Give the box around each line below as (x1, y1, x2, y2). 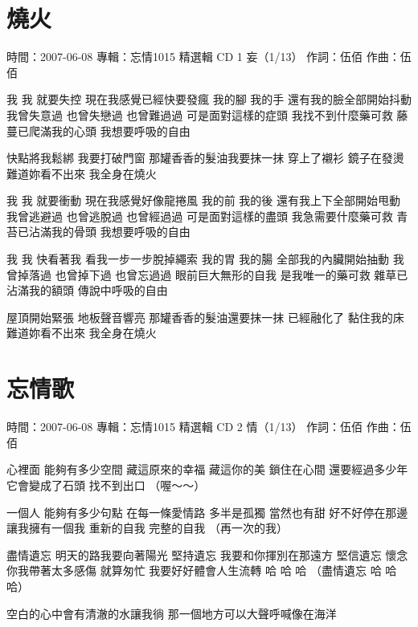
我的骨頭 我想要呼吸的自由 (51, 223, 191, 240)
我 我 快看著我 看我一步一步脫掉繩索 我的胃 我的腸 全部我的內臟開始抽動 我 (6, 250, 404, 267)
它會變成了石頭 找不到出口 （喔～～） (6, 476, 206, 493)
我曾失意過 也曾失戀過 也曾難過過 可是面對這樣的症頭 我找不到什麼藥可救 (6, 106, 393, 123)
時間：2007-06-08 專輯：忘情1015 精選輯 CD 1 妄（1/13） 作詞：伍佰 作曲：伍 (6, 48, 412, 65)
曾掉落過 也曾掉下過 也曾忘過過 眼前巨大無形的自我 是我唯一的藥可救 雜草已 (6, 266, 408, 283)
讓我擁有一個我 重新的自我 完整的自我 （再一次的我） (6, 519, 288, 536)
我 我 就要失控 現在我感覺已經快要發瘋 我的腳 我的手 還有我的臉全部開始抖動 (6, 91, 412, 108)
